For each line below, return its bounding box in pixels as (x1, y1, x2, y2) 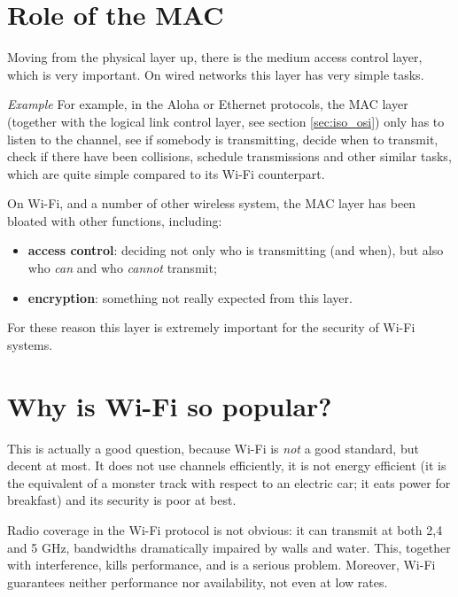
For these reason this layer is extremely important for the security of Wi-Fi (7, 318, 415, 337)
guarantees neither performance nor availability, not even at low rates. (7, 572, 388, 591)
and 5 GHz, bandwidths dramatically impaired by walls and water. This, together (7, 538, 451, 556)
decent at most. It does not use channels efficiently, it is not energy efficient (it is (7, 456, 446, 475)
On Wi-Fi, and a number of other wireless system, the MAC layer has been (7, 194, 416, 213)
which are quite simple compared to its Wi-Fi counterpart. (7, 164, 325, 182)
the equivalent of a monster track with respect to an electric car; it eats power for (7, 473, 451, 492)
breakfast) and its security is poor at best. (7, 491, 237, 509)
